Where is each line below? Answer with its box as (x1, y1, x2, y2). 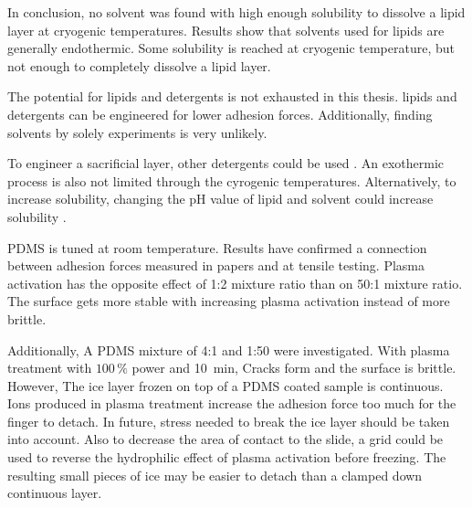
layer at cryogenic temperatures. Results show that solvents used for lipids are (7, 20, 445, 39)
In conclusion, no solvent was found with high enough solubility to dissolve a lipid (7, 3, 466, 21)
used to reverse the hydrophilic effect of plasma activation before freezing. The (7, 448, 446, 467)
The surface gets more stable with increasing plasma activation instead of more (7, 291, 450, 311)
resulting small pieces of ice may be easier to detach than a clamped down (7, 465, 423, 484)
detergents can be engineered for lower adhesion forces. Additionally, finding (7, 104, 433, 123)
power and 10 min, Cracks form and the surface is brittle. (131, 358, 456, 377)
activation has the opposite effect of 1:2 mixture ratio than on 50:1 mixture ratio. (7, 273, 463, 292)
